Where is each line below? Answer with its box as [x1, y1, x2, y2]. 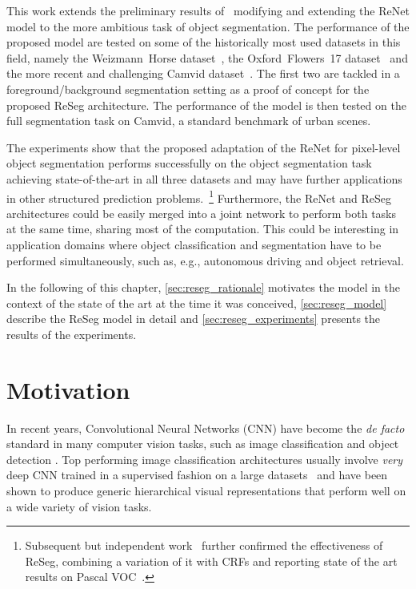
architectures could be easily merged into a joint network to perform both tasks [6, 204, 397, 221]
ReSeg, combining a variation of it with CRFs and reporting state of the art [25, 552, 398, 569]
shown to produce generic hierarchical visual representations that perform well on [6, 482, 406, 499]
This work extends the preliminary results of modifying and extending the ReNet [6, 2, 410, 18]
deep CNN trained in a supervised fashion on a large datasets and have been [6, 466, 388, 483]
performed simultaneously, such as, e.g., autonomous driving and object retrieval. [6, 252, 404, 268]
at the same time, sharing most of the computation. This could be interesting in [6, 220, 399, 237]
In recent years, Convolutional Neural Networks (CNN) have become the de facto [6, 419, 405, 436]
